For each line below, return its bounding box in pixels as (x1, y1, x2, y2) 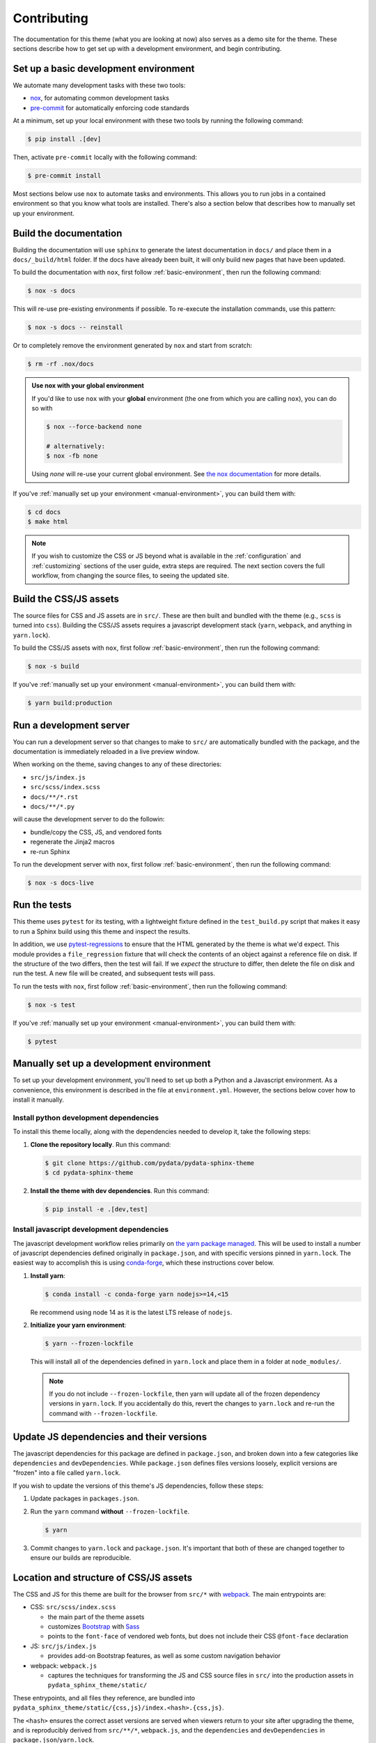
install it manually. (13, 1095, 64, 1104)
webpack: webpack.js (30, 1661, 97, 1670)
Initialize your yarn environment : (30, 1321, 127, 1330)
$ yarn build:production (27, 699, 113, 707)
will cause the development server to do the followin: (13, 815, 165, 823)
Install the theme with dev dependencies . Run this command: (30, 1186, 210, 1195)
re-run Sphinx (30, 847, 70, 855)
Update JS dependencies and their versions (13, 1431, 207, 1443)
